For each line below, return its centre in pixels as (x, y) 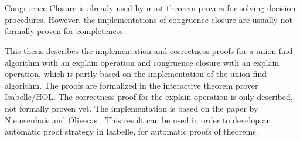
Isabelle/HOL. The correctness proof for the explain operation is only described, (149, 97)
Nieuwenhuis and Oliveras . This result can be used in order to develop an (138, 120)
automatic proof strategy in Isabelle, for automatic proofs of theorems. (132, 131)
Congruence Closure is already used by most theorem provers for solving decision (150, 8)
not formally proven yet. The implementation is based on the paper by (132, 108)
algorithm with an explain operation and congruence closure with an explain (142, 62)
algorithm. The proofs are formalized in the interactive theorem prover (132, 85)
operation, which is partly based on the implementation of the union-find (136, 74)
